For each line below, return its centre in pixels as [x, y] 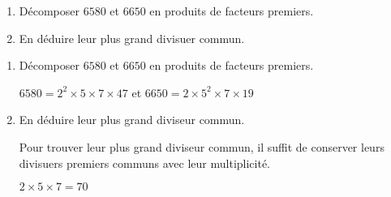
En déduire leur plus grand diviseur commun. [132, 120]
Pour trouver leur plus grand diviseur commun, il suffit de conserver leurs [202, 146]
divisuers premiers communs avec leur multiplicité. [145, 163]
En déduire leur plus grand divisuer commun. [132, 38]
